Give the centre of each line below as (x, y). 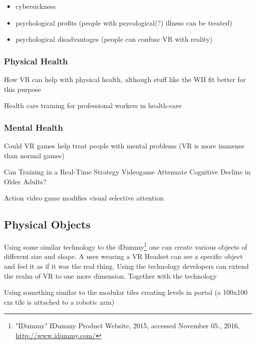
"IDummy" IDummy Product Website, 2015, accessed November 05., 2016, (128, 326)
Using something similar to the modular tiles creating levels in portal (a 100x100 (126, 292)
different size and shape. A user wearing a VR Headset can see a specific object (124, 256)
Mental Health (33, 127)
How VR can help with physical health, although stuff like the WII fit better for (125, 79)
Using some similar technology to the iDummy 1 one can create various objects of (126, 246)
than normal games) (34, 155)
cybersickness (35, 6)
